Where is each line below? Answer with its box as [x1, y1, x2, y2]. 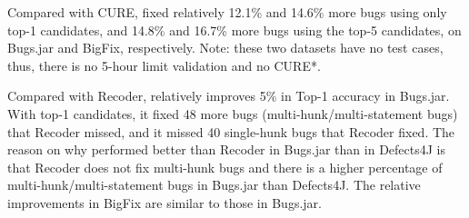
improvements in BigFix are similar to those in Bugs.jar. [7, 193, 322, 212]
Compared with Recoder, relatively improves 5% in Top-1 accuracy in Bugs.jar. [7, 86, 450, 105]
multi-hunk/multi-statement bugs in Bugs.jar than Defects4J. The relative [7, 175, 421, 194]
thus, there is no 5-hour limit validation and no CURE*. [7, 55, 321, 74]
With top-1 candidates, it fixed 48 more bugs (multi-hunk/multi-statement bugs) [7, 104, 458, 123]
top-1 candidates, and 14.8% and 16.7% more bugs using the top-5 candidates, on [7, 20, 462, 39]
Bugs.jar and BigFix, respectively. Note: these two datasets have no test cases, [7, 38, 444, 57]
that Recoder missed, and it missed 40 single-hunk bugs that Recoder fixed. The [7, 122, 455, 141]
